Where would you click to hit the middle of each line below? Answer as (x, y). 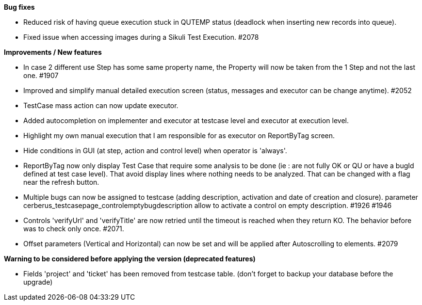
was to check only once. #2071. (74, 229)
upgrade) (38, 282)
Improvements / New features (53, 52)
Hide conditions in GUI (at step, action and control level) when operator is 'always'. (155, 151)
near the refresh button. (61, 182)
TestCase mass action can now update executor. (101, 105)
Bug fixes (19, 7)
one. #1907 (41, 75)
